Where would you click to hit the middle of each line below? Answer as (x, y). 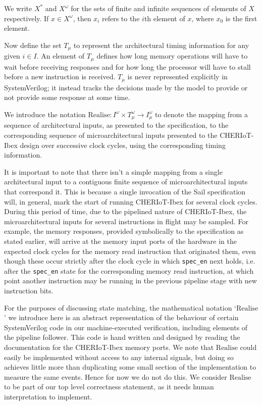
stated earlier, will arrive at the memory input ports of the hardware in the (120, 241)
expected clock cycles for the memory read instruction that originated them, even (130, 251)
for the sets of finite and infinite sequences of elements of (159, 8)
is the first (241, 18)
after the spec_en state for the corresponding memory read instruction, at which (129, 270)
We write (18, 8)
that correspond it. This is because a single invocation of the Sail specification (125, 191)
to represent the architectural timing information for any (161, 45)
